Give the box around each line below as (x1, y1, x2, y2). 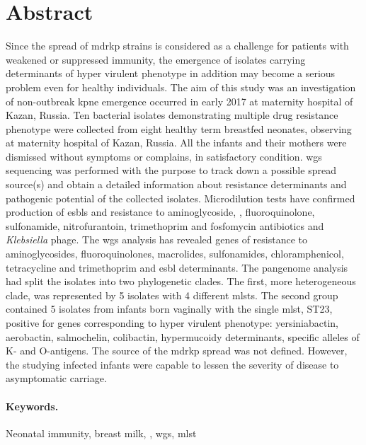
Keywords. (6, 398, 59, 413)
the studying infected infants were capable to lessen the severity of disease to (6, 357, 339, 371)
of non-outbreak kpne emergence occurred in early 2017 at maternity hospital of (6, 93, 353, 108)
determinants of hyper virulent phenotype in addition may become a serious (6, 66, 336, 81)
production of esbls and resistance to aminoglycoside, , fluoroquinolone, (6, 204, 315, 219)
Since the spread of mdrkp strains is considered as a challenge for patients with (6, 38, 349, 53)
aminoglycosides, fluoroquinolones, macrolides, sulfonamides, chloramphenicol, (6, 246, 344, 261)
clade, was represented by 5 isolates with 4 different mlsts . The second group (6, 287, 338, 302)
